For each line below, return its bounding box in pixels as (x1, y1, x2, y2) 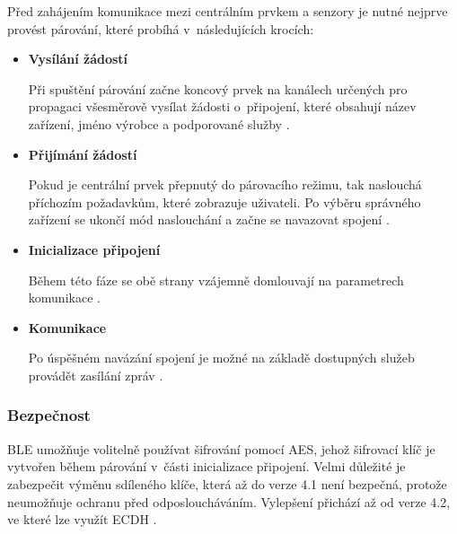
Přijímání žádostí (28, 144, 137, 163)
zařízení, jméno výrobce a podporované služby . (28, 114, 290, 133)
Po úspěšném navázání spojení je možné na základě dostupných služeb (28, 348, 415, 367)
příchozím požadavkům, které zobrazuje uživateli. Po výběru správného (28, 192, 421, 211)
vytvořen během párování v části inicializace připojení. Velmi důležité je (7, 457, 406, 476)
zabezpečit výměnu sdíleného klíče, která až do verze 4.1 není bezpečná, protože (7, 474, 447, 493)
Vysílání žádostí (28, 49, 128, 68)
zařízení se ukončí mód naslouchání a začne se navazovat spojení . (28, 210, 390, 229)
